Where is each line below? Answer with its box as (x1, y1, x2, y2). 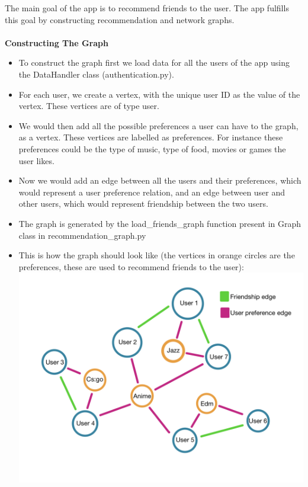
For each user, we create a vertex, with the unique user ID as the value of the (18, 88, 300, 100)
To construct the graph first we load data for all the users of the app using (18, 56, 290, 69)
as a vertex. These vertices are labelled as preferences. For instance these (18, 131, 283, 143)
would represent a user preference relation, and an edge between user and (18, 185, 285, 198)
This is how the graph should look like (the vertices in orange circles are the (18, 249, 295, 261)
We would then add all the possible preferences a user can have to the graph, (18, 119, 299, 132)
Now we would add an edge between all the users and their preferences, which (18, 174, 301, 187)
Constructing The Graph (5, 36, 108, 49)
